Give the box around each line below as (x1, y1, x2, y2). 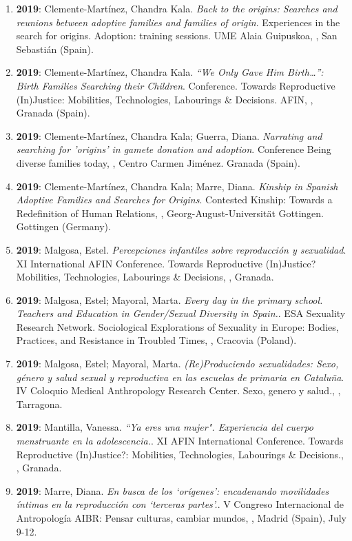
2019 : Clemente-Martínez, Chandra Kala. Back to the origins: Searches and (16, 1, 338, 15)
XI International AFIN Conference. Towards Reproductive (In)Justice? (16, 256, 316, 270)
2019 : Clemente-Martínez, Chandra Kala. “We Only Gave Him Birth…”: (16, 65, 324, 79)
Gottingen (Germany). (16, 219, 111, 234)
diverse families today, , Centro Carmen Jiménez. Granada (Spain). (16, 155, 300, 170)
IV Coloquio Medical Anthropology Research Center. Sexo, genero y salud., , (16, 383, 341, 398)
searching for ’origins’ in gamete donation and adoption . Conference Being (16, 142, 331, 156)
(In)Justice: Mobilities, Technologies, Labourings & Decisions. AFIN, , (16, 92, 313, 106)
